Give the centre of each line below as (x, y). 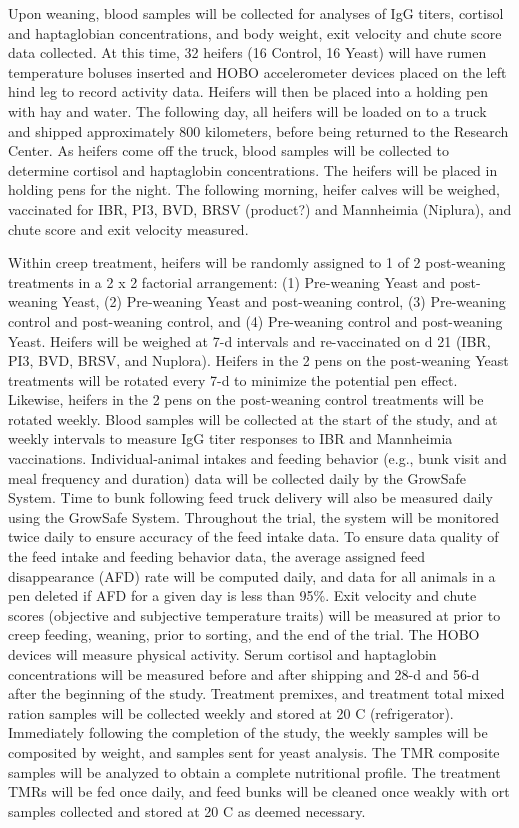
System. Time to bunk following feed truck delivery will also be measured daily (250, 497)
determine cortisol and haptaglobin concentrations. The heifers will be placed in (253, 169)
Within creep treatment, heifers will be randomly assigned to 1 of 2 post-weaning (257, 262)
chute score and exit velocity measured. (128, 228)
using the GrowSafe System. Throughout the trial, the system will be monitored (253, 516)
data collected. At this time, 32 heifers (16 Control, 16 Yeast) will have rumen (247, 52)
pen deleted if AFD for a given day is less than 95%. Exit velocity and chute (242, 595)
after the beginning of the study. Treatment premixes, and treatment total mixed (256, 693)
